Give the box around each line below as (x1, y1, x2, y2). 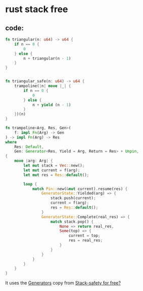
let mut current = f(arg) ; (23, 168, 80, 173)
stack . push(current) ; (50, 196, 96, 201)
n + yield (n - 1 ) (32, 102, 71, 107)
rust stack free (5, 4, 68, 15)
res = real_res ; (68, 238, 103, 243)
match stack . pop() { (50, 219, 94, 224)
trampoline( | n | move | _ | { (14, 83, 71, 88)
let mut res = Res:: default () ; (23, 172, 89, 177)
